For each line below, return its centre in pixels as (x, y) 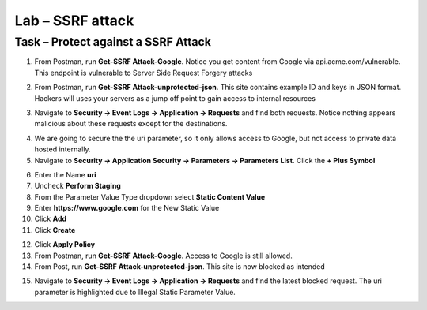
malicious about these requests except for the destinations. (131, 124)
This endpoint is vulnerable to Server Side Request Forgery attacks (144, 73)
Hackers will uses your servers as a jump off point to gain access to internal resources (175, 98)
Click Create (55, 230)
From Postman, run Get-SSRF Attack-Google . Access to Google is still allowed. (163, 256)
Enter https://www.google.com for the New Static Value (127, 208)
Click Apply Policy (64, 245)
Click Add (51, 219)
